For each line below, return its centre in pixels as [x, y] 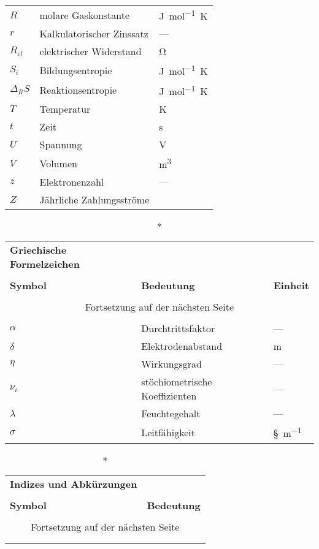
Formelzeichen [45, 264]
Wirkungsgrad [172, 364]
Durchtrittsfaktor [178, 328]
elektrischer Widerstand [90, 51]
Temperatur [65, 108]
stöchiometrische [177, 382]
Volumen [58, 163]
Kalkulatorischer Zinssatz [94, 34]
